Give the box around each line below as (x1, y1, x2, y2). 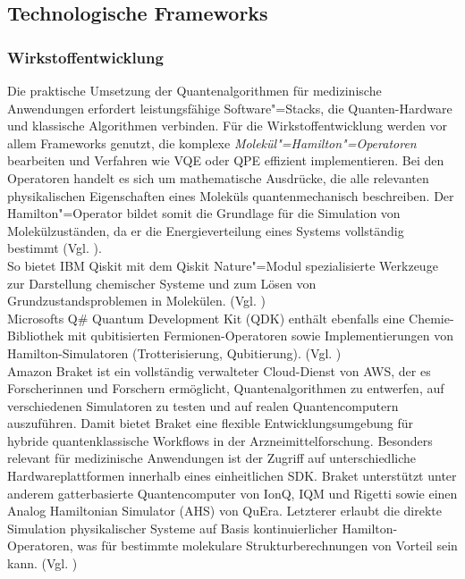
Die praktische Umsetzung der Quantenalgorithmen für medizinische (7, 81, 382, 99)
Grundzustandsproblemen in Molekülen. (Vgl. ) (7, 291, 266, 310)
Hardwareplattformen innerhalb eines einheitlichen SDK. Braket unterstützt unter (7, 466, 457, 485)
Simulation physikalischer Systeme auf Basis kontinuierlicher (7, 518, 338, 537)
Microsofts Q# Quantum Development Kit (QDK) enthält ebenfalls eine (7, 308, 405, 327)
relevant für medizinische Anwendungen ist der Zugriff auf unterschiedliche (7, 449, 416, 467)
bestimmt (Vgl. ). (7, 239, 102, 257)
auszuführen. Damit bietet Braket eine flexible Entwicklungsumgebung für (7, 414, 413, 432)
